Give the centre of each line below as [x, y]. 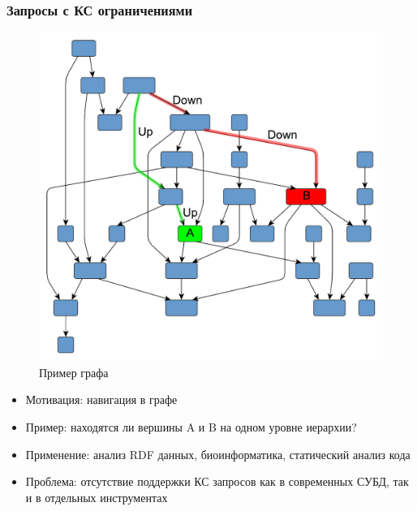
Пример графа [74, 372]
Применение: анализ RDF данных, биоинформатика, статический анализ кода [218, 454]
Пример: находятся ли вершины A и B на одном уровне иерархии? [191, 426]
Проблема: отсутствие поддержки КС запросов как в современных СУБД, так [217, 481]
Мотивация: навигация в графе [101, 399]
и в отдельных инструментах [97, 497]
